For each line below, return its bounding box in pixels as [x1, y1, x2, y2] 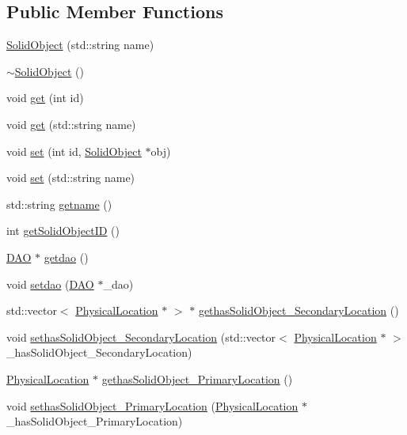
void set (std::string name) [6, 169, 135, 186]
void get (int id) [6, 89, 84, 106]
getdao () [44, 248, 89, 265]
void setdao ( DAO [6, 275, 94, 292]
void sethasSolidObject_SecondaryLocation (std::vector [6, 328, 276, 345]
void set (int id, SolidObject [6, 142, 142, 159]
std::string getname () [6, 195, 112, 212]
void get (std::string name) [6, 115, 136, 132]
